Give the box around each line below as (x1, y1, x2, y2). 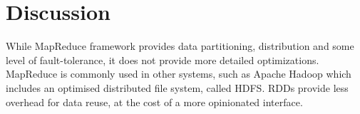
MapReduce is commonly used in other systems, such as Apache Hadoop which (6, 66, 351, 81)
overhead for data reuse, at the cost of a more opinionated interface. (6, 94, 303, 109)
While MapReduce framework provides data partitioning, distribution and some (6, 38, 354, 53)
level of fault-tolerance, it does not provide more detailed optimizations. (6, 52, 319, 67)
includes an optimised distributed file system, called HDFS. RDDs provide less (6, 80, 349, 95)
